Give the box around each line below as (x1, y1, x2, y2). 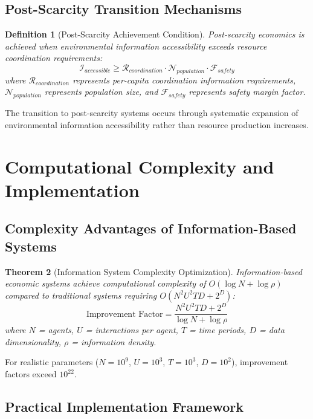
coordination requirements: (5, 51, 103, 64)
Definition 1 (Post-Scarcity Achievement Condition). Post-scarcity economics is (5, 28, 305, 41)
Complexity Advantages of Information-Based (5, 219, 297, 238)
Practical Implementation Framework (5, 397, 244, 416)
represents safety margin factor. (189, 85, 306, 98)
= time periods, (189, 323, 247, 336)
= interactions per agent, (85, 323, 178, 336)
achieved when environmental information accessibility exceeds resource (5, 39, 267, 52)
